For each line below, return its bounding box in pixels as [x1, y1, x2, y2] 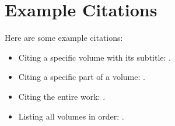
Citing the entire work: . [18, 90, 106, 102]
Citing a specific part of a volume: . [18, 71, 145, 83]
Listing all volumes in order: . [18, 110, 124, 122]
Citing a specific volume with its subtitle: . [18, 51, 171, 63]
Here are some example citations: [5, 32, 123, 44]
